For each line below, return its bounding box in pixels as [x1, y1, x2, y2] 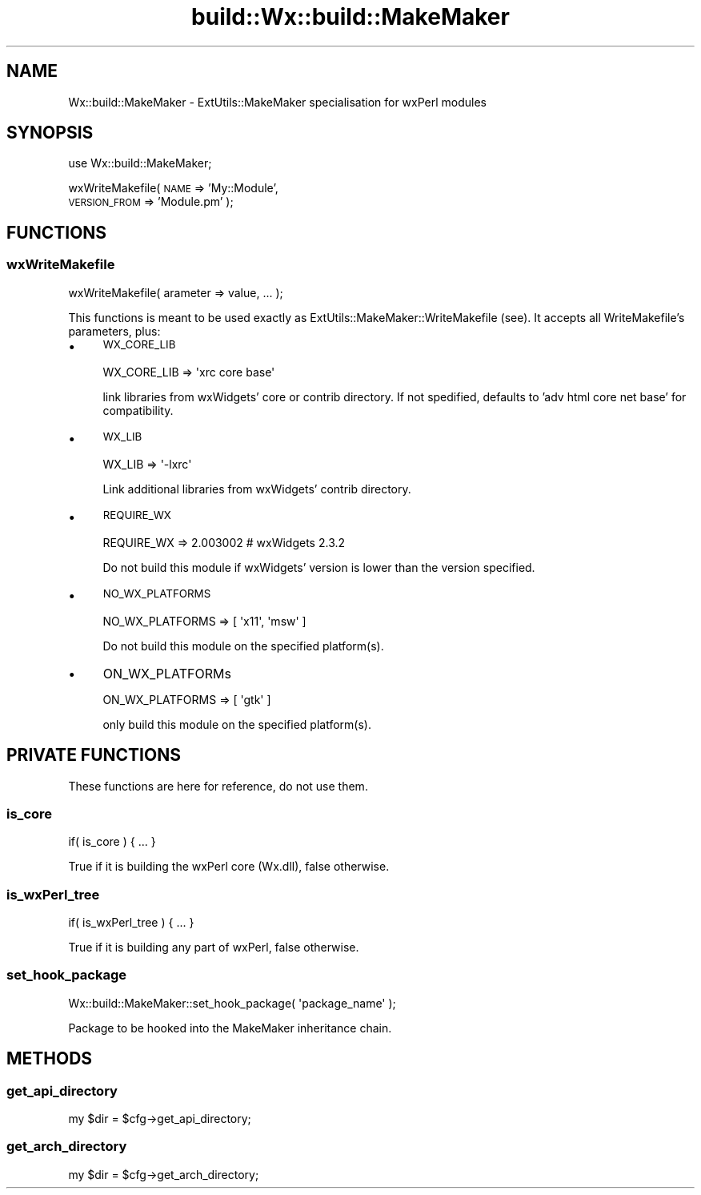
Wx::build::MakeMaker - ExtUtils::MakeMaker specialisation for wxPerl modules [68, 95, 487, 109]
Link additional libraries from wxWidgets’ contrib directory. [102, 481, 411, 496]
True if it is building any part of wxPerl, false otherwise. [68, 940, 359, 954]
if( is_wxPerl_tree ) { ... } [68, 915, 194, 929]
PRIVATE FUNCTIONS [6, 745, 181, 766]
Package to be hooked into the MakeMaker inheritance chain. [68, 1020, 392, 1035]
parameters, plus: [68, 324, 161, 338]
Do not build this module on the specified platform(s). [102, 638, 384, 653]
